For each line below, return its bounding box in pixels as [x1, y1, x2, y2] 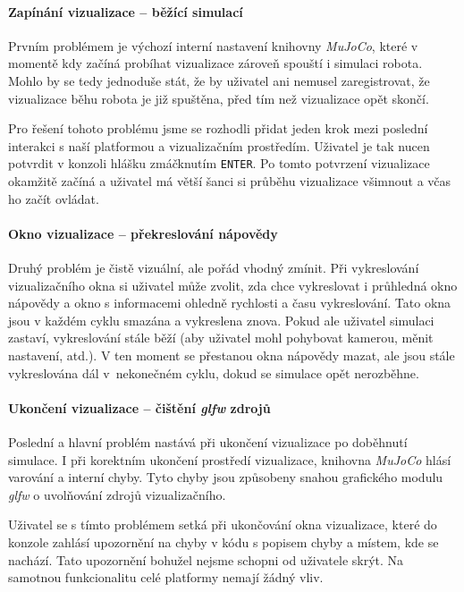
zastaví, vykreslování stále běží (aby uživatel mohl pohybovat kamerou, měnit [8, 328, 434, 347]
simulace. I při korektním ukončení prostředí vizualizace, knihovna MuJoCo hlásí [8, 450, 451, 469]
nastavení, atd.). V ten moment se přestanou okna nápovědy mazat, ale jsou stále [8, 345, 455, 364]
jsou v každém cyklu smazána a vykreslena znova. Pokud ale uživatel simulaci [8, 310, 434, 329]
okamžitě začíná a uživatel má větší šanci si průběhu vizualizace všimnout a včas [8, 172, 451, 190]
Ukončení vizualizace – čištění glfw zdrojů [8, 398, 271, 417]
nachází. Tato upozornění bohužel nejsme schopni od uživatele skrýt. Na [8, 550, 404, 569]
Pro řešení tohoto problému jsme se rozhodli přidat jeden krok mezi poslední [8, 119, 428, 138]
